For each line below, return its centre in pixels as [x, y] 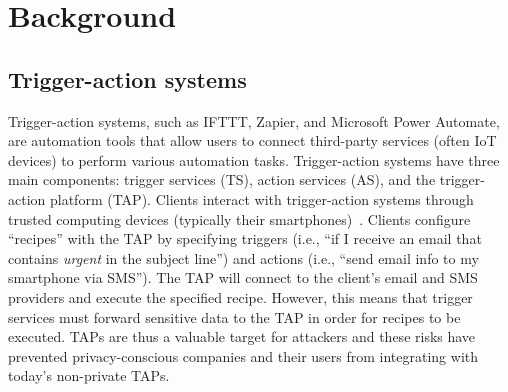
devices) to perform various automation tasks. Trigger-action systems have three [254, 159]
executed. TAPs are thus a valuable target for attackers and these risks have [242, 336]
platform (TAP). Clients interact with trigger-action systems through [261, 198]
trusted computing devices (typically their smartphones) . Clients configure [239, 218]
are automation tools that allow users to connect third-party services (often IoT [252, 140]
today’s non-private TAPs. [89, 375]
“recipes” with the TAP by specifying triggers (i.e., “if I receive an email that [245, 238]
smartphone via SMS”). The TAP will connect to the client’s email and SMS [243, 277]
